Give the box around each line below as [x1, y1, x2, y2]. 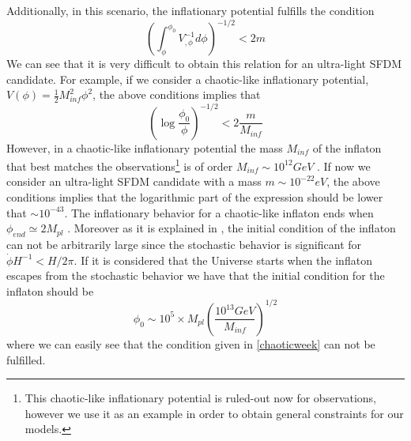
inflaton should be [6, 282, 94, 299]
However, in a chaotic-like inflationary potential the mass [6, 139, 283, 156]
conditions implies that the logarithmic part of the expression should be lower [6, 189, 383, 205]
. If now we [317, 157, 371, 174]
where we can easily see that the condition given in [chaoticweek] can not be [6, 335, 375, 352]
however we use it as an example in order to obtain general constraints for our [25, 405, 404, 421]
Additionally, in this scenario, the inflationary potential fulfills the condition [6, 2, 375, 18]
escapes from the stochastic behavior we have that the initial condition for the [6, 267, 385, 284]
